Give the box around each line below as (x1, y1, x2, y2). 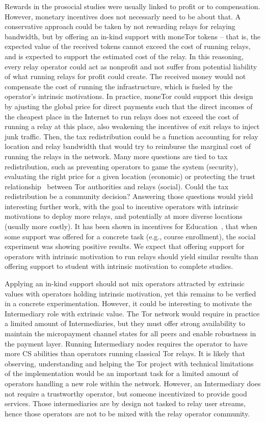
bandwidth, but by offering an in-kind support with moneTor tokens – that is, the (5, 31, 261, 41)
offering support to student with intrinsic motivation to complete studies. (5, 261, 233, 271)
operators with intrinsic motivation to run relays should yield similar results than (5, 251, 258, 261)
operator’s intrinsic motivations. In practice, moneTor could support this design (5, 91, 253, 102)
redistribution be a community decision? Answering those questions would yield (5, 191, 253, 202)
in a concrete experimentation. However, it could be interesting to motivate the (5, 298, 252, 309)
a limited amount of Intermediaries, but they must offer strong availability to (5, 318, 246, 329)
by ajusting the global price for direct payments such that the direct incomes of (5, 101, 253, 111)
